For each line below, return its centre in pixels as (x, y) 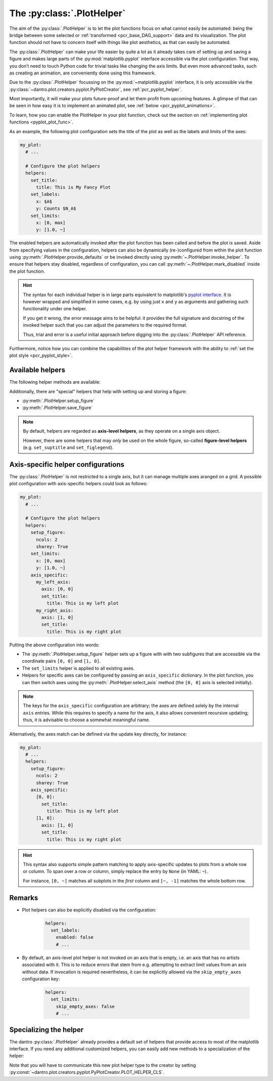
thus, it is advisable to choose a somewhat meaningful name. (86, 720)
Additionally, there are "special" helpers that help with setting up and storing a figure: (98, 391)
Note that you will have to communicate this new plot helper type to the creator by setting (103, 1065)
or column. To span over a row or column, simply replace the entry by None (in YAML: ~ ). (116, 871)
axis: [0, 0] (57, 589)
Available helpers (37, 370)
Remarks (24, 898)
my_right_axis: (55, 610)
